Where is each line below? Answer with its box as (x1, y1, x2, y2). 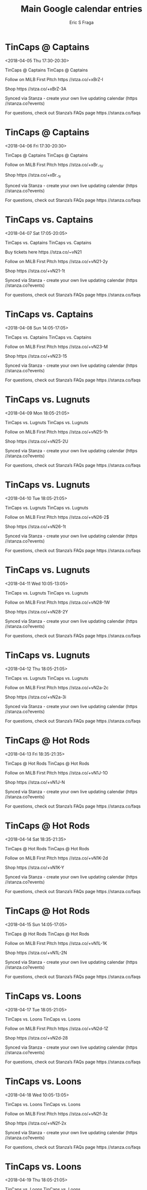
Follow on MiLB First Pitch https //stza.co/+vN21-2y (5, 259, 108, 264)
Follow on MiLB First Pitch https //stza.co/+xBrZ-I (5, 76, 103, 82)
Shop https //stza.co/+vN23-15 (5, 353, 67, 359)
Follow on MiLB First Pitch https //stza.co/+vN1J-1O (5, 770, 108, 776)
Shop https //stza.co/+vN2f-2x (5, 1120, 66, 1126)
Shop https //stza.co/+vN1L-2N (5, 950, 67, 956)
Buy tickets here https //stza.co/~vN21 (5, 249, 82, 255)
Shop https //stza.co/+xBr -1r (5, 172, 62, 179)
